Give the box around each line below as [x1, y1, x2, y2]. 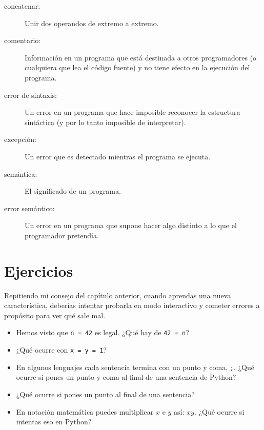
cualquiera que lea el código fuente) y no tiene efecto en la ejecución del [25, 62, 250, 73]
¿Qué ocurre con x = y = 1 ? [16, 344, 107, 355]
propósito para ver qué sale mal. [4, 310, 106, 320]
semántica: [4, 168, 37, 179]
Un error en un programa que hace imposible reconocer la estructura [25, 107, 240, 117]
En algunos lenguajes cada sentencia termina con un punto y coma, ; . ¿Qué [16, 361, 254, 372]
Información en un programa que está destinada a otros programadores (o [25, 52, 257, 63]
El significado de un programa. [25, 186, 121, 196]
